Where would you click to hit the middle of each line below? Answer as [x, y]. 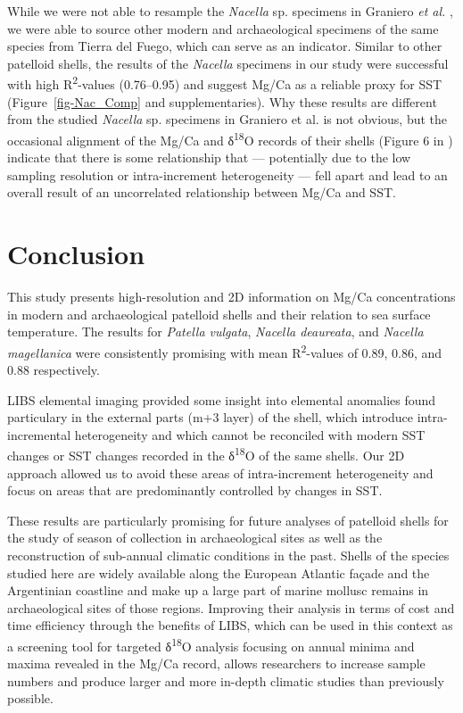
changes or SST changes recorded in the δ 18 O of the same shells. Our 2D [206, 454]
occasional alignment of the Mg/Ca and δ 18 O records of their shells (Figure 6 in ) [230, 138]
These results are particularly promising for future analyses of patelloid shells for [228, 520]
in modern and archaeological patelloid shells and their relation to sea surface [219, 314]
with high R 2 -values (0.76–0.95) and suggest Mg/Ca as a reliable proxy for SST [225, 83]
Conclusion [76, 254]
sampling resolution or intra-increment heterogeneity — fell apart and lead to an [227, 174]
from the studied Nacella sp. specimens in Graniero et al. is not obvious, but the [227, 119]
